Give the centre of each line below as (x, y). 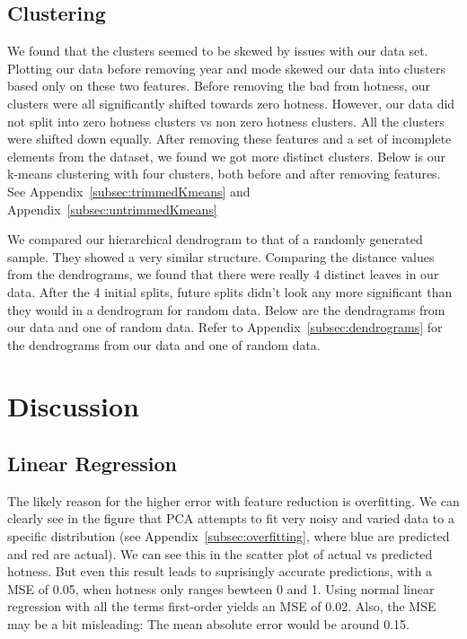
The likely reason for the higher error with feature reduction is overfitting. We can (233, 500)
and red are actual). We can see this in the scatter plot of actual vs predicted (220, 553)
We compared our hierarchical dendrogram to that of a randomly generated (215, 239)
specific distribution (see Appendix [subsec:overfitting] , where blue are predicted (229, 536)
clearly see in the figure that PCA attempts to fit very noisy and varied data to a (231, 518)
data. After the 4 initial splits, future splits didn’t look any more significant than (230, 291)
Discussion (73, 406)
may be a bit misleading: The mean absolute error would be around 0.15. (208, 624)
